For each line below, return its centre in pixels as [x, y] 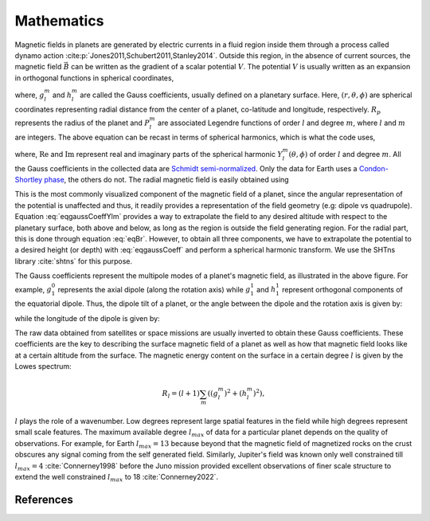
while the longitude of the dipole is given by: [87, 318]
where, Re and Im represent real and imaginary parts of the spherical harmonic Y [149, 154]
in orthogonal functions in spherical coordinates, [94, 78]
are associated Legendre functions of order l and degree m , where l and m [282, 123]
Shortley [29, 180]
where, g [29, 95]
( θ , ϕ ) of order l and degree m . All [345, 154]
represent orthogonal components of [342, 289]
